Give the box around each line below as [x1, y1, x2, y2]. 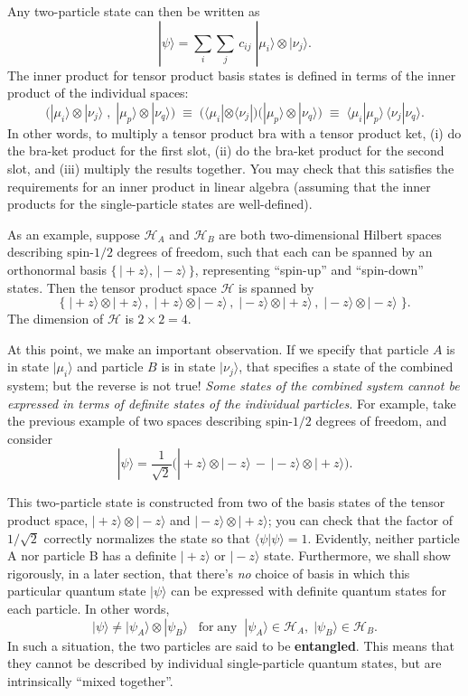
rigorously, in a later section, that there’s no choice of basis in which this [7, 563, 410, 582]
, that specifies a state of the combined [239, 357, 454, 376]
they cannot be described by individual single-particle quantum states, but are [7, 654, 442, 672]
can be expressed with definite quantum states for [171, 581, 447, 600]
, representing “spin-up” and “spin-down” [194, 259, 424, 278]
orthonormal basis [7, 259, 107, 278]
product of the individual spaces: [7, 83, 189, 102]
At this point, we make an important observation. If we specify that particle [7, 339, 429, 358]
